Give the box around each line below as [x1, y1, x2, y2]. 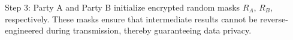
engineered [5, 24, 44, 36]
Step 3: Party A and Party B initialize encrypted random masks [5, 1, 240, 13]
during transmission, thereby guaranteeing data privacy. [46, 24, 252, 36]
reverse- [260, 12, 288, 25]
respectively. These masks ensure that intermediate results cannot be [5, 12, 258, 25]
